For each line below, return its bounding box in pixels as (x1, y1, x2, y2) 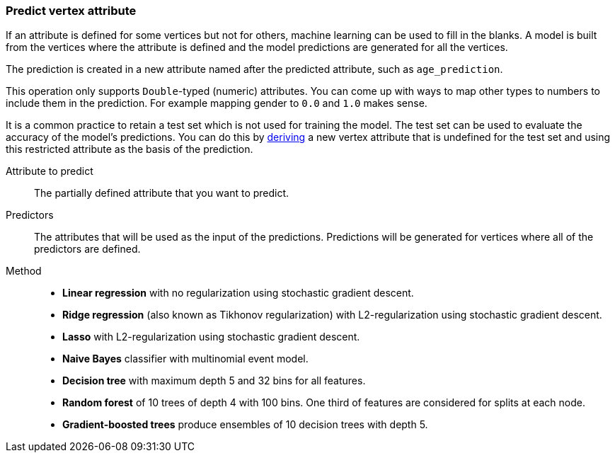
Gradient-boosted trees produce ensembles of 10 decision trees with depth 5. (62, 418, 428, 431)
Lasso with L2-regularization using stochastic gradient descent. (62, 331, 360, 343)
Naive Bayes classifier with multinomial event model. (62, 353, 309, 365)
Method (6, 265, 42, 277)
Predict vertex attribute (6, 4, 137, 18)
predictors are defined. (34, 243, 141, 256)
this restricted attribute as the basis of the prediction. (6, 143, 253, 156)
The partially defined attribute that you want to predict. (34, 187, 289, 200)
